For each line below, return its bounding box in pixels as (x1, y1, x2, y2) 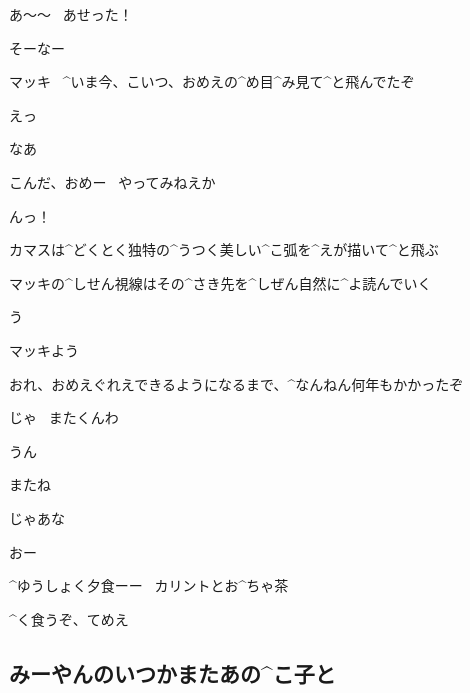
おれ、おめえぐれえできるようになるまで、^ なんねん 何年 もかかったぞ (9, 373, 464, 394)
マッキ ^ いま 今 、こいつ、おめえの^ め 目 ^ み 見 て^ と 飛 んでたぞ (9, 71, 415, 92)
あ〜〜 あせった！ (9, 4, 133, 24)
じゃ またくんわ (9, 407, 119, 428)
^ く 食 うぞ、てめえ (9, 608, 129, 629)
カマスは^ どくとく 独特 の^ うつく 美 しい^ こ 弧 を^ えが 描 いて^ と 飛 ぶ (9, 239, 439, 260)
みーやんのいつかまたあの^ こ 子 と (9, 657, 336, 688)
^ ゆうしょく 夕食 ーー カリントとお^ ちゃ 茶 (9, 575, 289, 596)
